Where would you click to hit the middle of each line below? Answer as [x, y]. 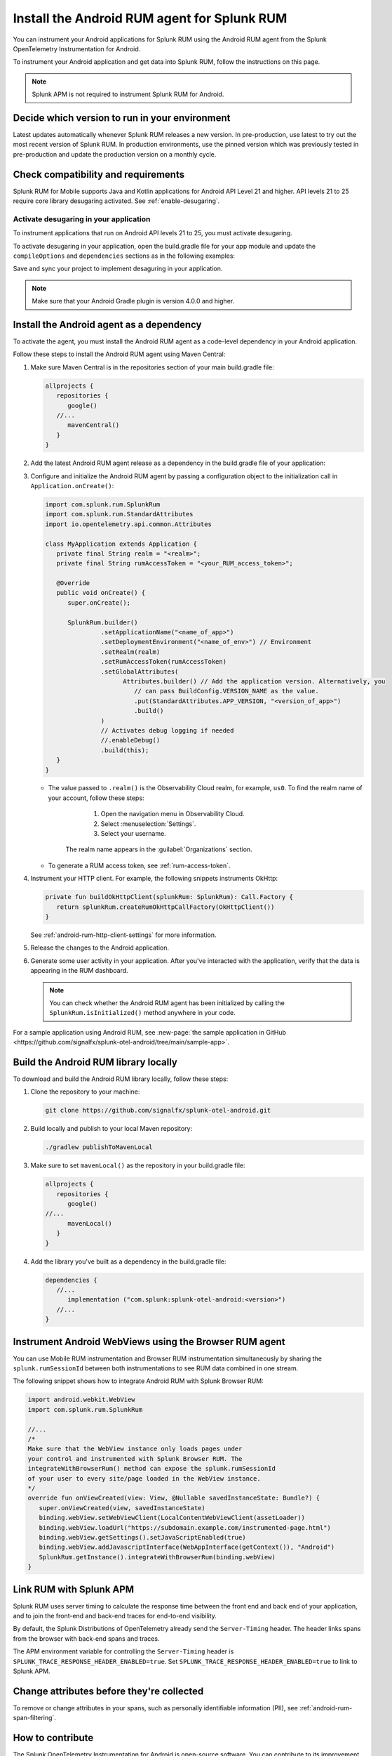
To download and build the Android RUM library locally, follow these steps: [121, 1079]
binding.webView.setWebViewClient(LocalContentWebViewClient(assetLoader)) [172, 1518]
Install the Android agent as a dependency [107, 325]
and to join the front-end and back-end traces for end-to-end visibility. [115, 1616]
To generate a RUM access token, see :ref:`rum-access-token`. [139, 865]
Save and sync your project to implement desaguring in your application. [118, 269]
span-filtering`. [34, 1718]
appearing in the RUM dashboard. [80, 971]
